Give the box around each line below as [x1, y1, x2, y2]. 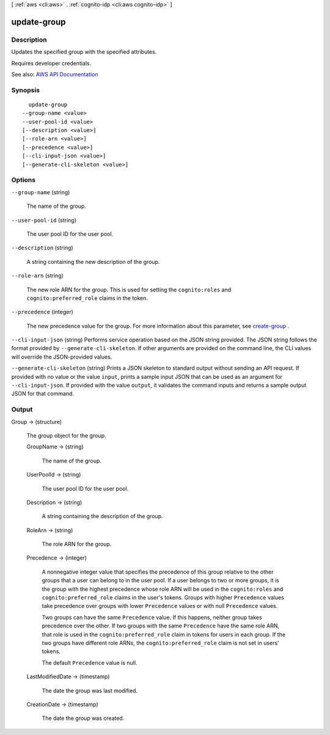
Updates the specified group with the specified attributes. [11, 48, 157, 56]
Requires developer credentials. [11, 59, 92, 67]
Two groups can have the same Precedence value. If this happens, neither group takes [42, 613, 262, 621]
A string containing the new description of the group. [26, 258, 160, 265]
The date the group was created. [42, 715, 125, 722]
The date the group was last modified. [42, 687, 137, 694]
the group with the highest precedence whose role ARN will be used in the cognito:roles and [42, 585, 284, 593]
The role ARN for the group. [42, 541, 112, 548]
